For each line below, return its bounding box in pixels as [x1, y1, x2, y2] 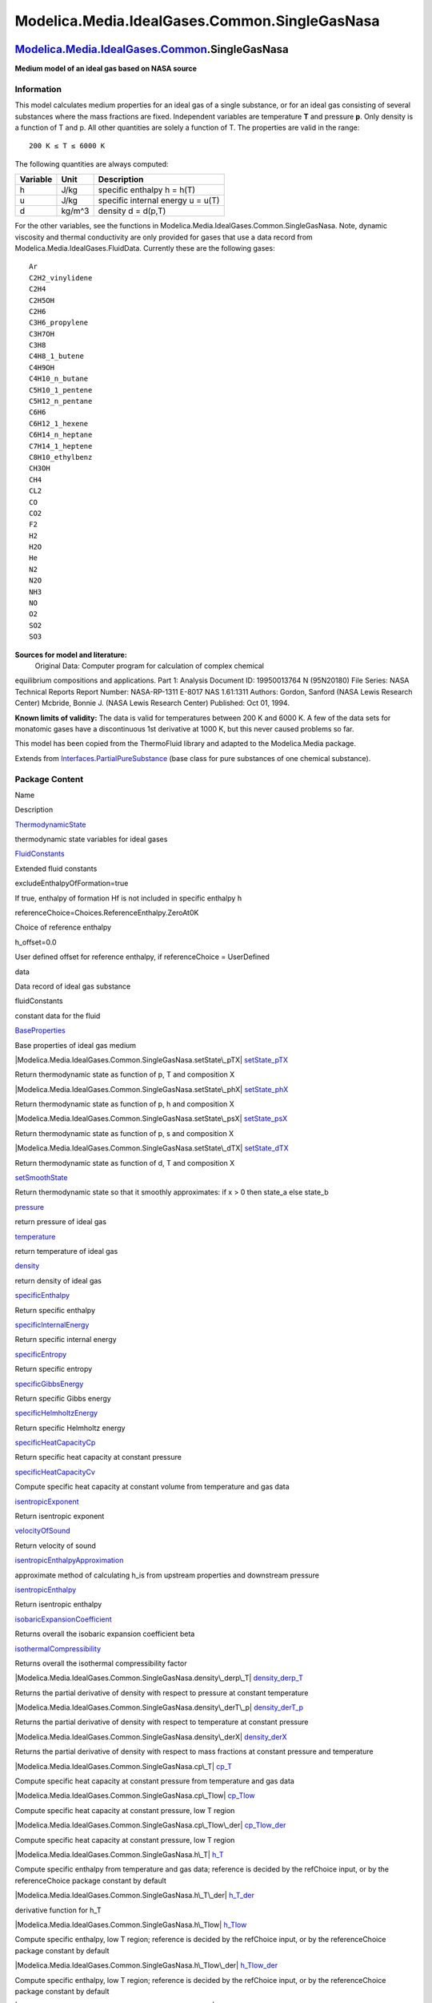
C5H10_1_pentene [29, 385, 93, 394]
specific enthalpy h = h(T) [98, 184, 196, 195]
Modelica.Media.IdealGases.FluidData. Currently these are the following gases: [14, 243, 275, 252]
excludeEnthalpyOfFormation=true [14, 878, 129, 889]
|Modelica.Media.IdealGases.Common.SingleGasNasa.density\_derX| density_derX [14, 1731, 287, 1742]
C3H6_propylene [29, 318, 89, 328]
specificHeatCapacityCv [14, 1467, 96, 1477]
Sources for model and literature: [14, 650, 127, 659]
